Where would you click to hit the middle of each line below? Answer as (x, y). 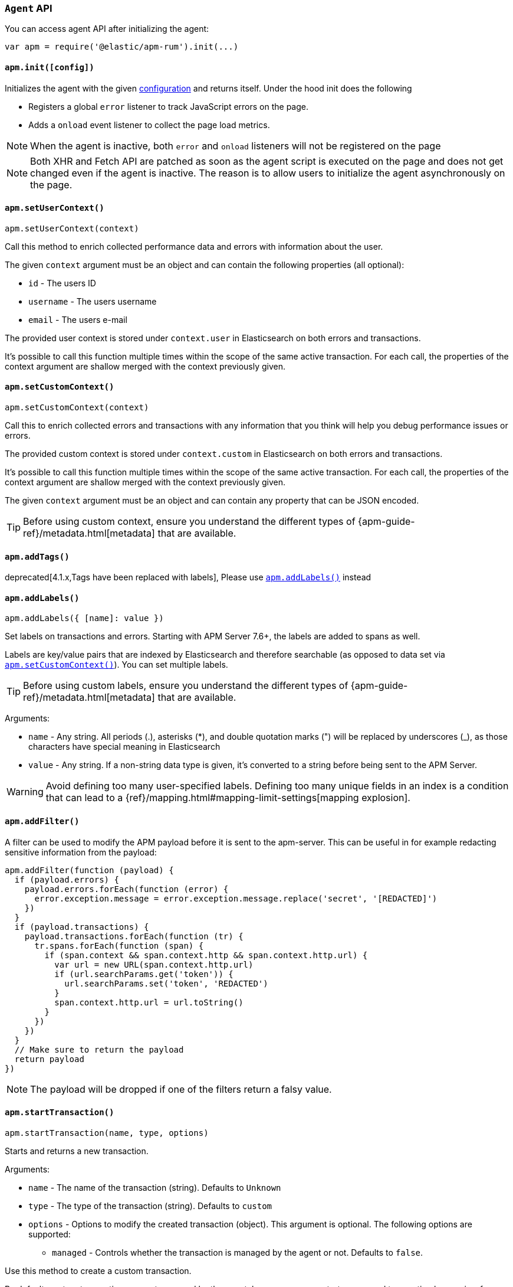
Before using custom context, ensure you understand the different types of (189, 522)
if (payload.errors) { (67, 879)
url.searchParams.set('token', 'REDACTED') (166, 983)
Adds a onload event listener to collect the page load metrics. (149, 125)
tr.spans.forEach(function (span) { (119, 945)
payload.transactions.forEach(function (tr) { (134, 936)
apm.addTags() (37, 556)
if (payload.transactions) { (82, 927)
